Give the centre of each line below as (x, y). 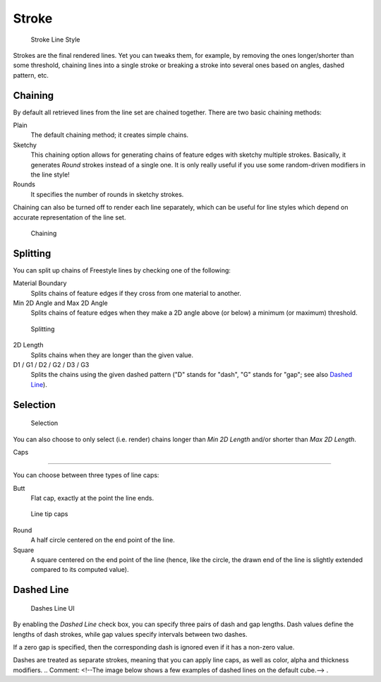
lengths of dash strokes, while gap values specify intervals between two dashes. (130, 634)
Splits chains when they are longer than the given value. (112, 355)
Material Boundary (40, 283)
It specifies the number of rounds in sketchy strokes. (107, 194)
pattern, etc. (31, 75)
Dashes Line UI (53, 608)
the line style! (50, 174)
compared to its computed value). (80, 570)
